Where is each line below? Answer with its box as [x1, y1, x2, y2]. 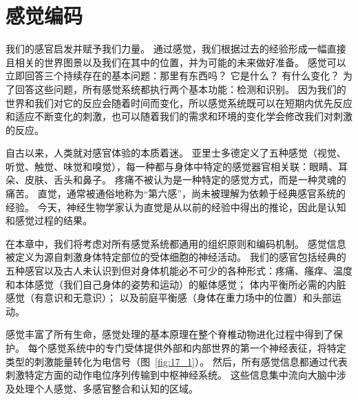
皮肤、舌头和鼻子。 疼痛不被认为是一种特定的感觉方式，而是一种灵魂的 [24, 172, 346, 187]
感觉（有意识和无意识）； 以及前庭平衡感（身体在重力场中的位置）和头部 [6, 290, 332, 305]
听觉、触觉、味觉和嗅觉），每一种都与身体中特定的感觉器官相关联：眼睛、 [6, 159, 338, 173]
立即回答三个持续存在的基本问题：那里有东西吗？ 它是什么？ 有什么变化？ [6, 68, 340, 83]
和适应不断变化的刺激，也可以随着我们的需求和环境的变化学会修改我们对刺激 [6, 109, 352, 123]
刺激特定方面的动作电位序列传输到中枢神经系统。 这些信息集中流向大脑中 [6, 368, 337, 382]
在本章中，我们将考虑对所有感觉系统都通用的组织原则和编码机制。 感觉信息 [6, 236, 346, 250]
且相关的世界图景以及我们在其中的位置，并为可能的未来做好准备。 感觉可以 [6, 54, 346, 69]
